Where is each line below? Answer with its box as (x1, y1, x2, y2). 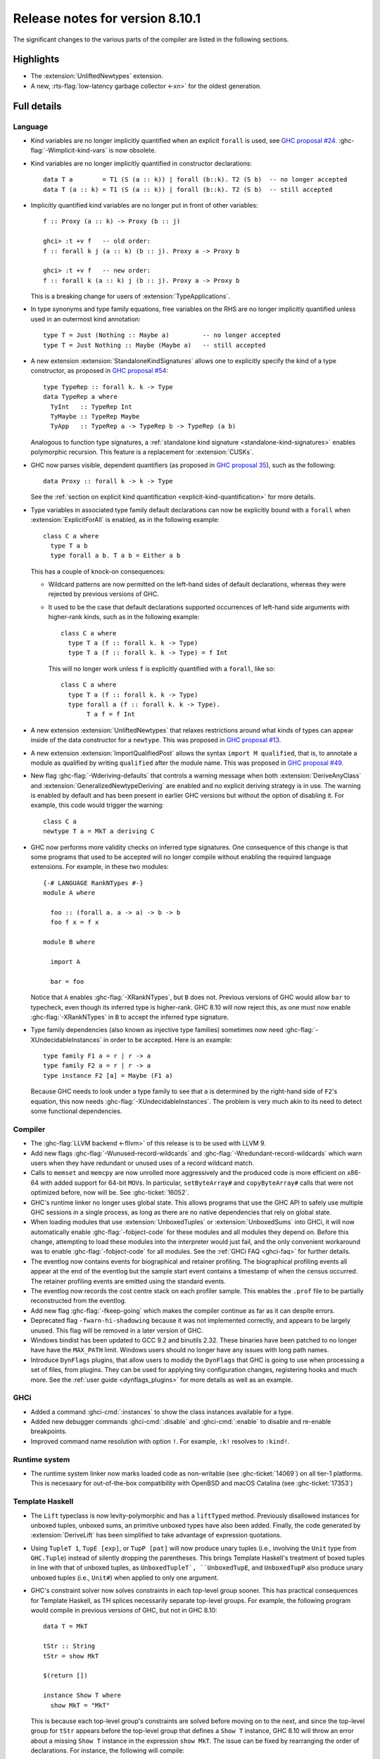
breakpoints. (30, 1427, 67, 1435)
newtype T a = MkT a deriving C (43, 827, 155, 835)
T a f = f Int (87, 711, 135, 718)
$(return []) (43, 1672, 88, 1679)
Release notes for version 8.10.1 (13, 11, 201, 26)
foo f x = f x (50, 918, 99, 927)
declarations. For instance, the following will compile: (30, 1746, 184, 1755)
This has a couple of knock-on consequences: (30, 567, 165, 576)
